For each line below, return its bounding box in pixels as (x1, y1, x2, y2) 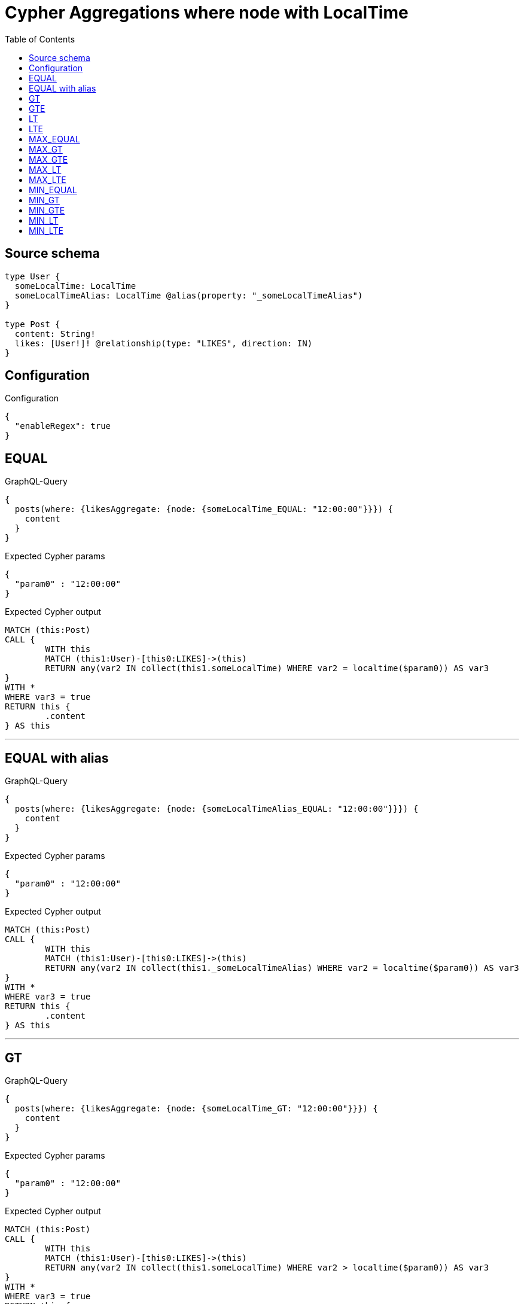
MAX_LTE (29, 174, 66, 185)
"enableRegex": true (14, 421, 111, 431)
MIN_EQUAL (29, 184, 77, 195)
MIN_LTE (29, 225, 63, 236)
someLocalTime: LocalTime (14, 281, 136, 291)
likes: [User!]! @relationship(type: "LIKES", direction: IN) (14, 338, 313, 348)
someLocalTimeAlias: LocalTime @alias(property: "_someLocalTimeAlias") (14, 290, 363, 300)
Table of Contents (5, 33, 75, 44)
